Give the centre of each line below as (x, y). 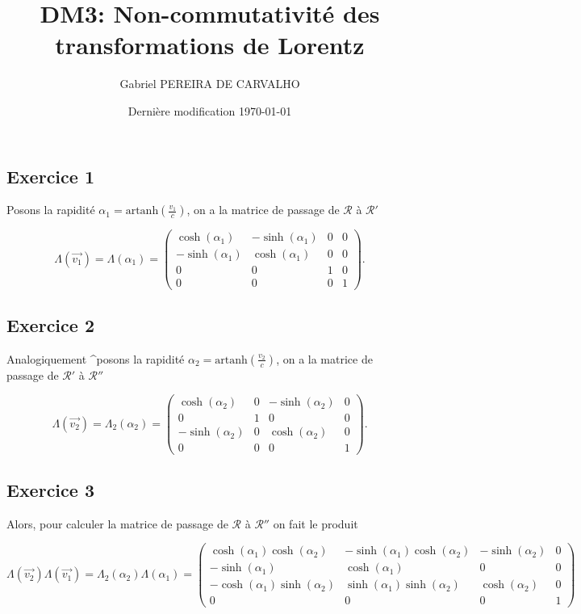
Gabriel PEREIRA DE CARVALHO (210, 84)
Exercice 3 (50, 489)
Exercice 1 (50, 176)
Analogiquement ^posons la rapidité (96, 358)
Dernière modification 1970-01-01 (210, 110)
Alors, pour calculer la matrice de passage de (117, 523)
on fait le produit (316, 523)
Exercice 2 (50, 324)
